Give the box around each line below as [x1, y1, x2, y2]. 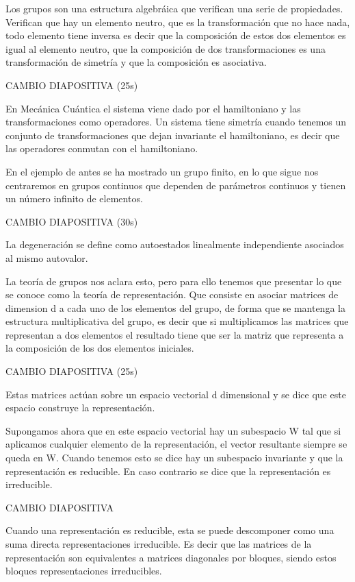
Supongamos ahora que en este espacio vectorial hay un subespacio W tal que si [5, 423, 341, 437]
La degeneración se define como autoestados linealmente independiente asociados [5, 237, 344, 252]
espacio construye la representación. [5, 400, 155, 415]
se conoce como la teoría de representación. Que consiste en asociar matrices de [5, 287, 339, 302]
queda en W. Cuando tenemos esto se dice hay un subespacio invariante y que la [5, 450, 343, 465]
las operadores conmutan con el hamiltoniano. [5, 141, 198, 156]
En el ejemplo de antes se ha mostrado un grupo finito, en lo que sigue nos [5, 164, 319, 178]
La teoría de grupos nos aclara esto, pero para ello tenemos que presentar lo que [5, 274, 342, 288]
